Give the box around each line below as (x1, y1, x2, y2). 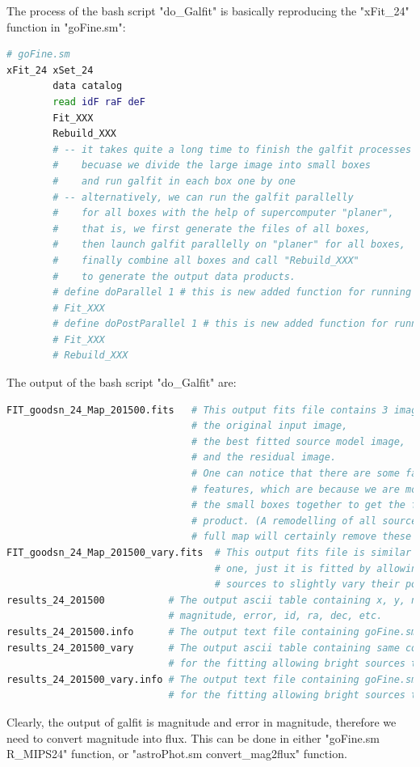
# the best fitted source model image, (191, 435, 405, 447)
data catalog (52, 80, 123, 92)
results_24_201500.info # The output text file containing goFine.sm (6, 625, 418, 638)
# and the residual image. (191, 451, 337, 464)
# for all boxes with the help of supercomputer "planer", (52, 207, 394, 219)
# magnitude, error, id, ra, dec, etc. (168, 610, 383, 622)
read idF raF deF (52, 95, 145, 108)
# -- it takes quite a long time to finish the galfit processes (52, 143, 412, 155)
